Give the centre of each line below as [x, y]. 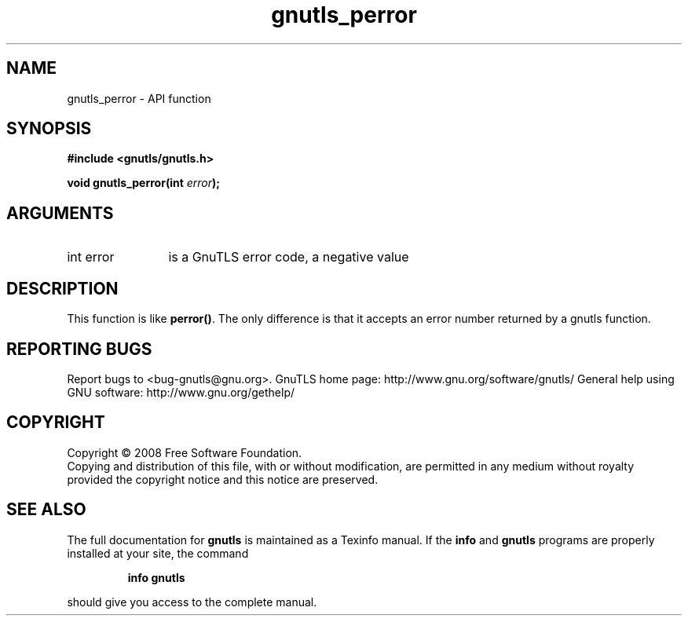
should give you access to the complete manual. [192, 602]
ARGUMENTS [60, 213]
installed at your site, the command [158, 553]
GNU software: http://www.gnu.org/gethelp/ [181, 392]
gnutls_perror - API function [139, 98]
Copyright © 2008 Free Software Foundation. [185, 452]
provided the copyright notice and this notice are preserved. [223, 479]
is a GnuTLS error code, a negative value [289, 257]
